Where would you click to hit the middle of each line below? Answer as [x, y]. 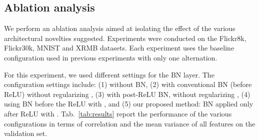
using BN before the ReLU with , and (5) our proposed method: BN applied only [129, 104]
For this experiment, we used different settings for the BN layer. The [109, 74]
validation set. [26, 133]
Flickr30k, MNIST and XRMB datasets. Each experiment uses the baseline [119, 48]
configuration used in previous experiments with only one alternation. [111, 57]
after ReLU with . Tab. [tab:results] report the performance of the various [118, 113]
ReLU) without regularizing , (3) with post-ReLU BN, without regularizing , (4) [127, 94]
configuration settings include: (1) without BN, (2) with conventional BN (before [128, 84]
